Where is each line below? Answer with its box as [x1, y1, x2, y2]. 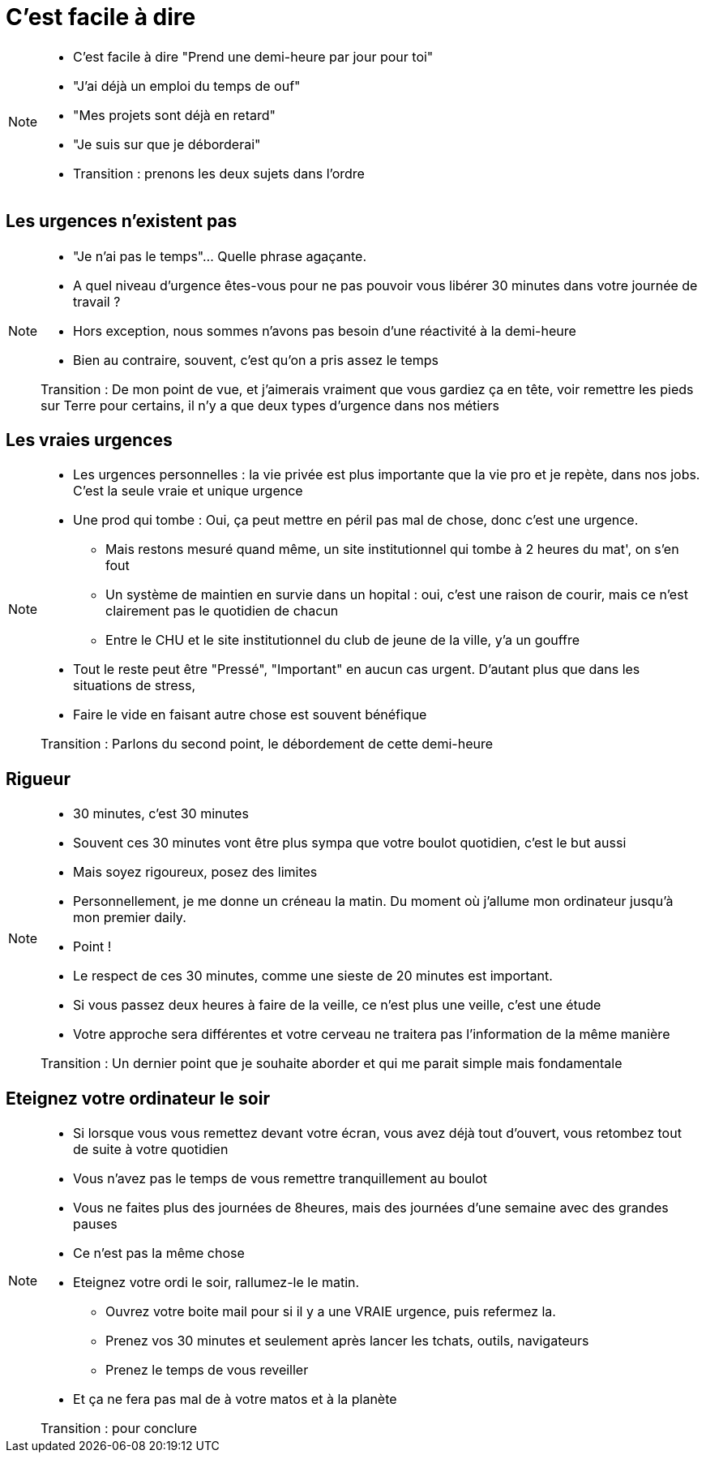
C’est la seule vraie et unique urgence [73, 483, 303, 500]
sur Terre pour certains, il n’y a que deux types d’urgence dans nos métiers [41, 397, 499, 414]
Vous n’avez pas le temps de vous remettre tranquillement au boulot [73, 1170, 488, 1187]
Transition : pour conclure [41, 1420, 198, 1437]
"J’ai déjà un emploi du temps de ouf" [73, 77, 301, 94]
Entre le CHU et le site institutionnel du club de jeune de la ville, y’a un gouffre [105, 632, 580, 649]
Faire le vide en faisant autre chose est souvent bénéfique [73, 706, 427, 723]
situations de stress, [73, 677, 196, 694]
